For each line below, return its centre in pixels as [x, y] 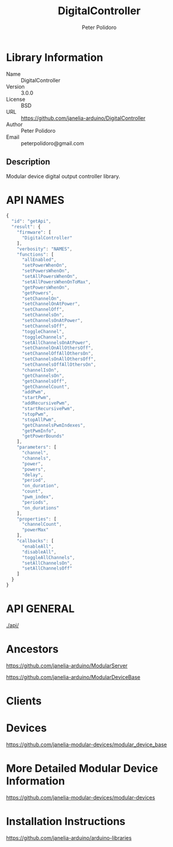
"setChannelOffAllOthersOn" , [58, 354]
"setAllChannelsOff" [47, 568]
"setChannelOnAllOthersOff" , [58, 348]
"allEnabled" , [39, 260]
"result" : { [26, 227]
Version [15, 87]
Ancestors [32, 649]
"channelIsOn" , [40, 370]
